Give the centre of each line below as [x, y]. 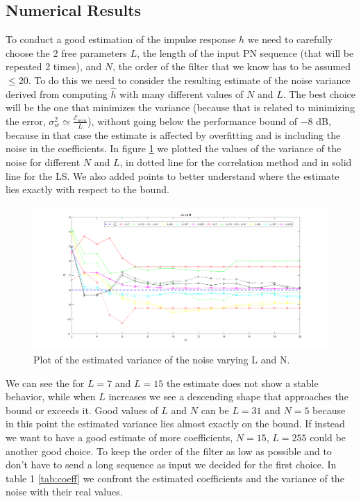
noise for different [43, 162]
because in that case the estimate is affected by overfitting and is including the [173, 134]
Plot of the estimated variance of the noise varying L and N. [162, 359]
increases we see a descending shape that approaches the [228, 396]
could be [328, 437]
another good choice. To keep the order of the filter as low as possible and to [169, 451]
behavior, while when [51, 396]
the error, [26, 121]
